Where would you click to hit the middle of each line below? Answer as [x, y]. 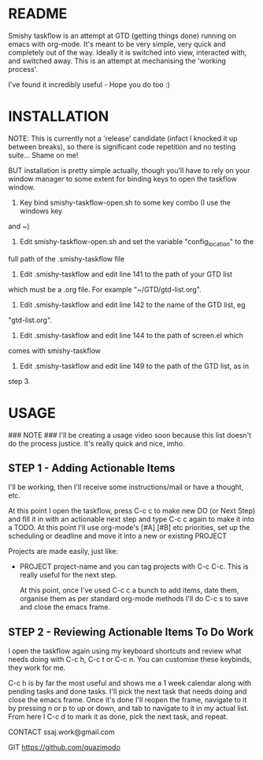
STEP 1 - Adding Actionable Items [92, 468]
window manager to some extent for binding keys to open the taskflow [123, 179]
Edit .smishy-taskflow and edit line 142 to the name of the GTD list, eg [132, 304]
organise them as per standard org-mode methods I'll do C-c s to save [134, 599]
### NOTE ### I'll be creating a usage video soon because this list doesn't [130, 435]
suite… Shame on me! [43, 155]
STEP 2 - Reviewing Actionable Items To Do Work [131, 632]
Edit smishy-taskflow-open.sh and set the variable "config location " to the [137, 242]
